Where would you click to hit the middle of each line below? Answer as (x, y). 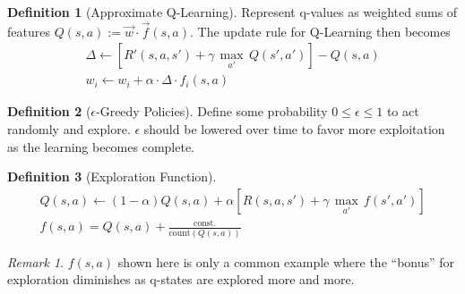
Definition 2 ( (49, 111)
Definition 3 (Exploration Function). (112, 176)
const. (205, 223)
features (29, 31)
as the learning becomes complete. (101, 146)
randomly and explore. (69, 129)
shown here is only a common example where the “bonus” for (286, 261)
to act (403, 111)
